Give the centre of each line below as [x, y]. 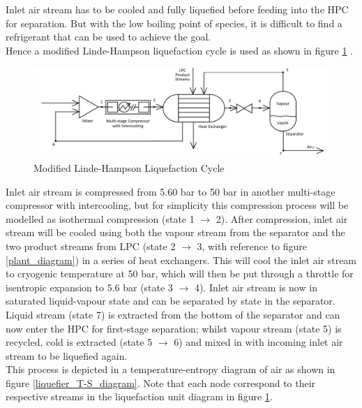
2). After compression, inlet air [282, 218]
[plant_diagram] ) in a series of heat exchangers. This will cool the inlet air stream [181, 260]
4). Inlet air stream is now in [256, 287]
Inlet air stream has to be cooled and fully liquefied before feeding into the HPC [177, 9]
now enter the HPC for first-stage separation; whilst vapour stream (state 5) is [174, 328]
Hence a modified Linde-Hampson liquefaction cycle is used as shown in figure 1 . [180, 50]
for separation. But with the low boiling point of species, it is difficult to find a [174, 23]
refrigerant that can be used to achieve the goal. [108, 37]
